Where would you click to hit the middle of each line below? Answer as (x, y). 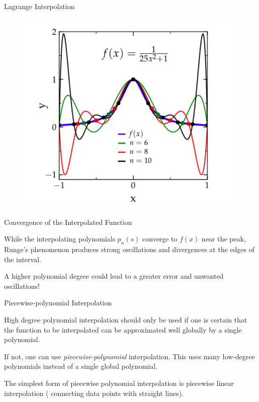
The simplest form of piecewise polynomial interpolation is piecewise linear (119, 383)
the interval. (23, 259)
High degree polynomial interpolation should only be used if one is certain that (126, 319)
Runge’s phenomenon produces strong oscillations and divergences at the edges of (129, 249)
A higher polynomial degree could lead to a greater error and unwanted (114, 276)
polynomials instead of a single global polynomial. (81, 366)
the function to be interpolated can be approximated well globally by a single (123, 329)
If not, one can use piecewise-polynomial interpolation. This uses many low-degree (129, 356)
